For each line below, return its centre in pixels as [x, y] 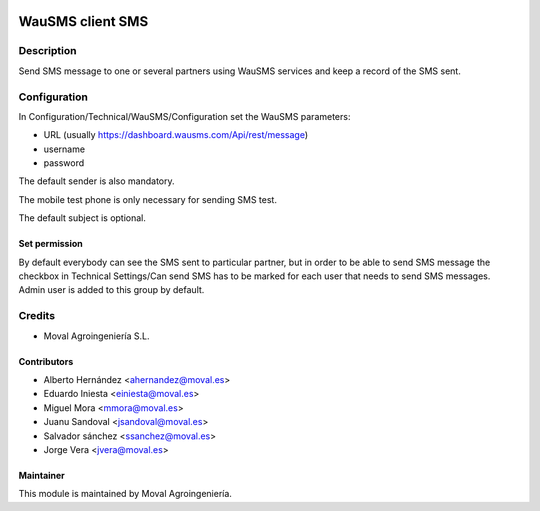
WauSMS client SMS [83, 21]
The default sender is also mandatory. [96, 181]
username [64, 149]
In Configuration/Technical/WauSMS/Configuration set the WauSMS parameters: [184, 116]
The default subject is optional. [82, 218]
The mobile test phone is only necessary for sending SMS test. [147, 199]
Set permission [51, 244]
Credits [36, 316]
